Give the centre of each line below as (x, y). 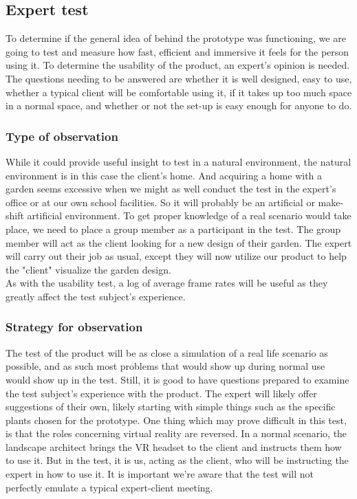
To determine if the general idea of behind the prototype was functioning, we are (176, 38)
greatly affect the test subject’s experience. (96, 296)
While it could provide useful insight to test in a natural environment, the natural (178, 161)
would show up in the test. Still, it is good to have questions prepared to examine (177, 379)
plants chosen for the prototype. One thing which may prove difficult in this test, (176, 420)
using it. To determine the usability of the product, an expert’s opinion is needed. (178, 65)
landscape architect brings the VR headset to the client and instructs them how (174, 446)
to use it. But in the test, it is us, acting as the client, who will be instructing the (177, 460)
